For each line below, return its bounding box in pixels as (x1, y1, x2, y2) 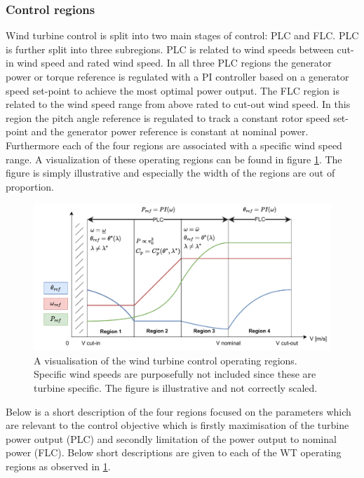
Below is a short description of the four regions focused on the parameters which (6, 404, 351, 418)
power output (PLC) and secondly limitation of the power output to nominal (6, 431, 337, 446)
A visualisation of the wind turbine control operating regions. (34, 353, 297, 367)
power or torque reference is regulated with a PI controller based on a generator (6, 69, 349, 83)
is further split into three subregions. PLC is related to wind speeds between (6, 41, 334, 56)
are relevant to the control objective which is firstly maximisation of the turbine (6, 418, 349, 432)
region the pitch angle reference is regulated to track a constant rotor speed (6, 110, 330, 125)
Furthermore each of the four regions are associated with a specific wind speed (6, 137, 342, 152)
